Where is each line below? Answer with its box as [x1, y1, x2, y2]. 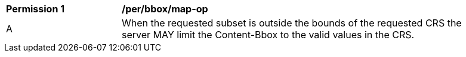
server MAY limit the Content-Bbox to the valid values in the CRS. [122, 29, 415, 41]
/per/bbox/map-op [122, 3, 208, 15]
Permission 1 [6, 3, 65, 15]
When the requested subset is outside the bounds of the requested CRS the [122, 17, 462, 29]
